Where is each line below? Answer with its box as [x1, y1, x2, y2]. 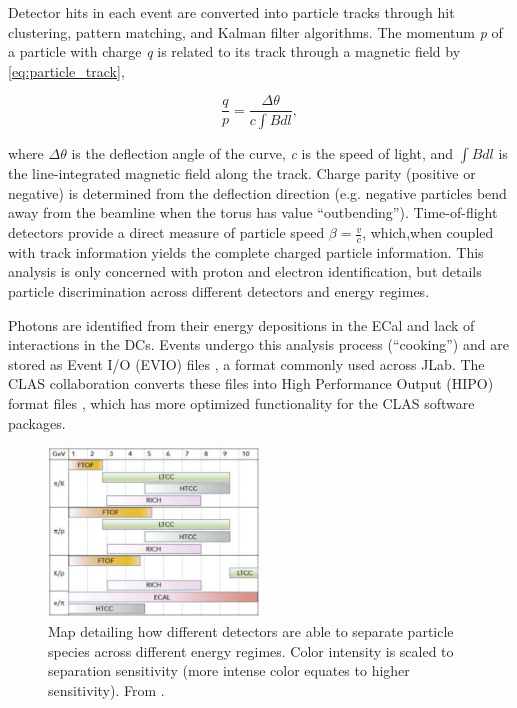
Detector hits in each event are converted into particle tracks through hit [8, 2, 455, 22]
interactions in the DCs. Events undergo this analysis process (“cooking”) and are [8, 334, 509, 355]
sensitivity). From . [48, 679, 165, 700]
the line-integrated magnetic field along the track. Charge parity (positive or [8, 163, 476, 184]
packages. [8, 412, 66, 433]
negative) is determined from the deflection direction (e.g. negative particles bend [8, 182, 507, 203]
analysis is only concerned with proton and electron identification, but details [8, 261, 482, 282]
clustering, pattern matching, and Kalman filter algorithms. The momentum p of [8, 21, 503, 42]
